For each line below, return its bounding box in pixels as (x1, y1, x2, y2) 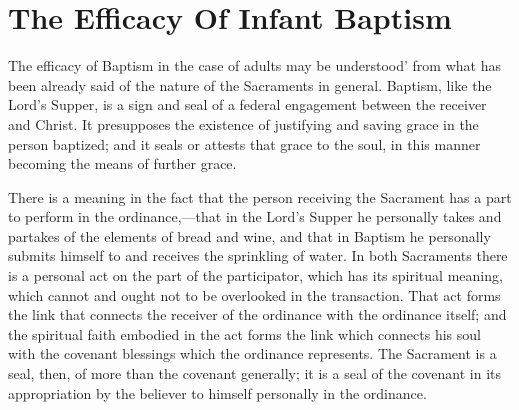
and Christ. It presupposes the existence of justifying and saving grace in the (8, 113, 479, 134)
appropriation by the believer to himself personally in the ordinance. (8, 382, 427, 403)
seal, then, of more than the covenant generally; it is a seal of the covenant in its (8, 363, 502, 384)
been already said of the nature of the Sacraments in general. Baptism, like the (8, 74, 492, 95)
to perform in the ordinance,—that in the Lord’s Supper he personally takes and (8, 206, 502, 227)
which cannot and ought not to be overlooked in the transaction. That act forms (8, 284, 501, 305)
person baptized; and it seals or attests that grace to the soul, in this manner (8, 133, 481, 154)
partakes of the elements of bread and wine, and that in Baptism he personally (8, 225, 491, 246)
